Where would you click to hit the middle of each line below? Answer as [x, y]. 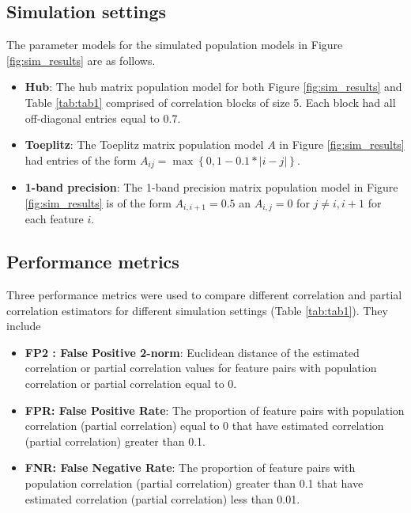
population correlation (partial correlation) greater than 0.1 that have [194, 483]
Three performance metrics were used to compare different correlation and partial [204, 295]
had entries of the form [81, 160]
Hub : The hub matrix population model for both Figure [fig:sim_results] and [213, 87]
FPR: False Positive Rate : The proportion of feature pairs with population [215, 410]
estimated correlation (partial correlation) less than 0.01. [162, 498]
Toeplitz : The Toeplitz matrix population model [144, 144]
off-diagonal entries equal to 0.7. [103, 118]
